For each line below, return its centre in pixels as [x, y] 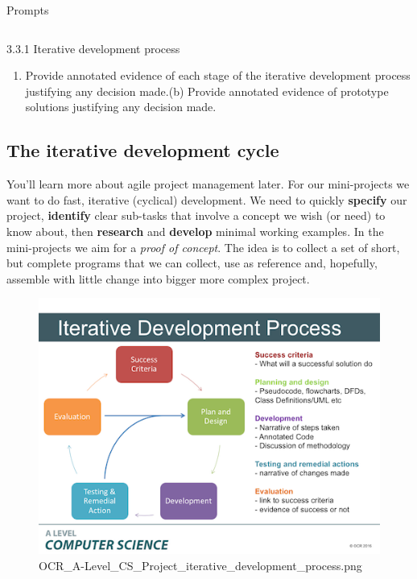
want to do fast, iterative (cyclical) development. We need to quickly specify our [207, 199]
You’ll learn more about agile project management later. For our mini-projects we [208, 184]
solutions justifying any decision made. [121, 107]
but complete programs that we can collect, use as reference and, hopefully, [192, 263]
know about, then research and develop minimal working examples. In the [195, 231]
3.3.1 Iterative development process [93, 48]
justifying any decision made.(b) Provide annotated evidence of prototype [207, 91]
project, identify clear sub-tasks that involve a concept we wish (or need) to [196, 215]
